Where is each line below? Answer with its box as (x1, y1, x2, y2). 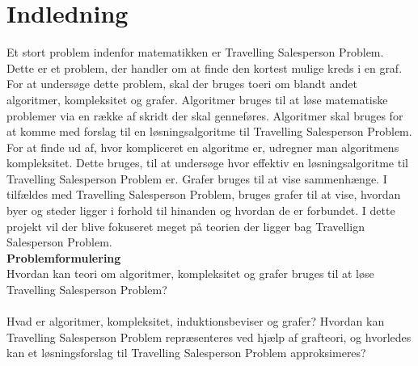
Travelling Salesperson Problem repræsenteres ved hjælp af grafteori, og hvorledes (6, 328, 412, 345)
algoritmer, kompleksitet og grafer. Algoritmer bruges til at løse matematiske (6, 90, 388, 107)
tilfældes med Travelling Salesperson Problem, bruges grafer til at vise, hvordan (6, 186, 401, 203)
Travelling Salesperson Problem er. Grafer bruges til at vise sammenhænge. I (6, 170, 387, 187)
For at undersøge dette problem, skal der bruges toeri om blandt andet (6, 75, 357, 92)
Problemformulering (6, 249, 121, 266)
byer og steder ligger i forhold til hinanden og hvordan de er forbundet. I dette (6, 202, 395, 219)
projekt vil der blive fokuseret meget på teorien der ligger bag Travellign (6, 217, 365, 234)
